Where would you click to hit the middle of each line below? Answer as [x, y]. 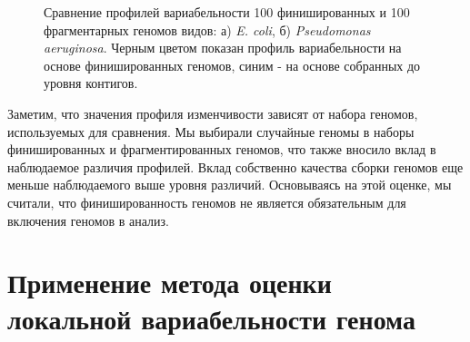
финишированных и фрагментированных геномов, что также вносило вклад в [222, 149]
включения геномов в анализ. [89, 220]
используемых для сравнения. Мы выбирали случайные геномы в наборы [211, 131]
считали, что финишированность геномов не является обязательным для [207, 202]
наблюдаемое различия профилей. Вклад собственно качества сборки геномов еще [235, 166]
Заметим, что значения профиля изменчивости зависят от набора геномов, [213, 113]
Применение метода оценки [170, 283]
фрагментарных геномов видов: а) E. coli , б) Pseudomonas [207, 29]
